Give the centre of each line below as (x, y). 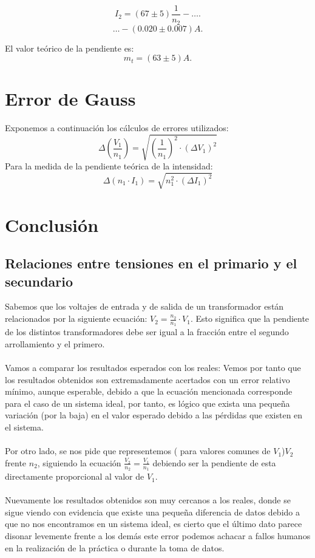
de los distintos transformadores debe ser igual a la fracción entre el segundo (147, 332)
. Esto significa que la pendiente (250, 318)
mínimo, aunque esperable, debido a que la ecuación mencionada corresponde (149, 391)
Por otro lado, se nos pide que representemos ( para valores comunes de (138, 451)
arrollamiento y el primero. (55, 343)
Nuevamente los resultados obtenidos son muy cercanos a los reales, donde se (148, 500)
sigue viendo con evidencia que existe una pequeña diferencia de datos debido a (152, 512)
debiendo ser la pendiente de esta (214, 462)
